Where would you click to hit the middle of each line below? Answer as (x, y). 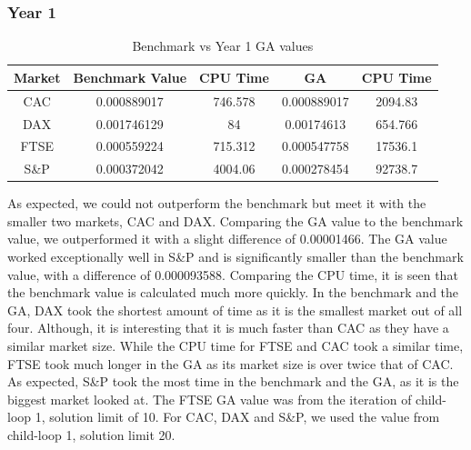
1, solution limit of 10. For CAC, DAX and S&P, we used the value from (237, 417)
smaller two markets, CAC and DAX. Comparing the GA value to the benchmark (235, 220)
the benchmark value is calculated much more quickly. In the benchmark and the (233, 292)
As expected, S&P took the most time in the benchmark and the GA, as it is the (233, 381)
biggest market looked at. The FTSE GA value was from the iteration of (210, 399)
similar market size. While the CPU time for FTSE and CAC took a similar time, (235, 346)
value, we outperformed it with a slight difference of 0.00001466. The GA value (227, 239)
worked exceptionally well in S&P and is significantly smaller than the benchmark (235, 257)
